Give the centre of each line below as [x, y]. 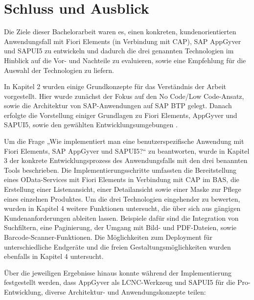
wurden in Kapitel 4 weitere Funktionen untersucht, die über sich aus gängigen [122, 208]
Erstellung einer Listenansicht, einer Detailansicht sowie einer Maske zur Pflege [123, 189]
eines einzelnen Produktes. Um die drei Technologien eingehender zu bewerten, [122, 198]
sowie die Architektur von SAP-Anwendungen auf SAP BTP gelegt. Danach [118, 105]
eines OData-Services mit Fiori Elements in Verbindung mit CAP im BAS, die [122, 179]
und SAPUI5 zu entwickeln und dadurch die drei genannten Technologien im [119, 51]
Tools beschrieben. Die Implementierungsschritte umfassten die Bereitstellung [120, 170]
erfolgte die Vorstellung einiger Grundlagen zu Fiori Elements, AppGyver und [121, 115]
